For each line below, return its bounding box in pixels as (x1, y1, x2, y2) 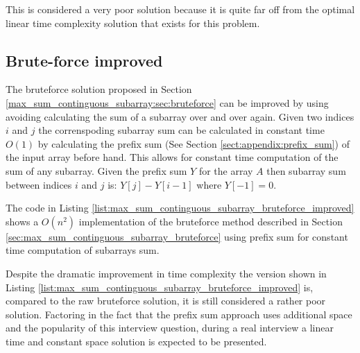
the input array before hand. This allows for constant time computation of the (6, 150, 338, 164)
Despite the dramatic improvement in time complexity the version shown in (6, 266, 327, 280)
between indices (6, 177, 72, 191)
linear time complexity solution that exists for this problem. (6, 15, 260, 30)
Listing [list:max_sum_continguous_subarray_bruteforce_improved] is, (6, 279, 314, 294)
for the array (198, 163, 253, 178)
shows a (6, 214, 39, 228)
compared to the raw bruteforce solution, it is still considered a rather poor (6, 293, 326, 308)
